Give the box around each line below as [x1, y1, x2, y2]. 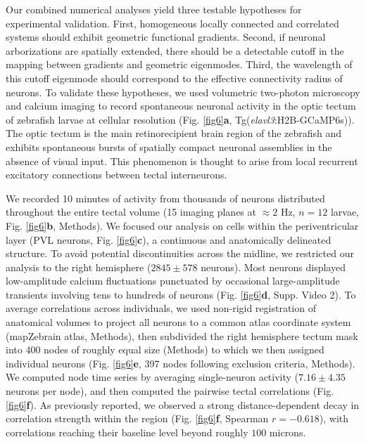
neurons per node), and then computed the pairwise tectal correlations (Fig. [6, 384, 334, 398]
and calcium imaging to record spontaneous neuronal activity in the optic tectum [6, 98, 356, 113]
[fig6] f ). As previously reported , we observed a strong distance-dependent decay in [6, 397, 360, 412]
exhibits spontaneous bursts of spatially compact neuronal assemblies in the [6, 139, 332, 154]
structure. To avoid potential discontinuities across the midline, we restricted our [6, 246, 354, 261]
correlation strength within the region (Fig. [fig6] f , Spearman [6, 411, 269, 426]
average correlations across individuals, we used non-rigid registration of [6, 301, 316, 315]
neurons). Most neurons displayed [201, 259, 346, 274]
